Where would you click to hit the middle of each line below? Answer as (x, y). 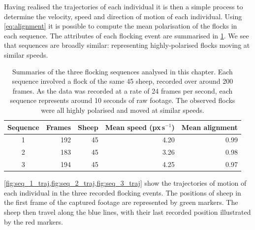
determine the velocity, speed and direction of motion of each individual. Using (123, 16)
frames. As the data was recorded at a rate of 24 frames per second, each (123, 90)
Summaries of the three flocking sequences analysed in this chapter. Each (122, 71)
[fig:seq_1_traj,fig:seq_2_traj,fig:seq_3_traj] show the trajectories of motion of (125, 183)
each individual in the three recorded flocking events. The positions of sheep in (123, 192)
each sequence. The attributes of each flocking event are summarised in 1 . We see (127, 35)
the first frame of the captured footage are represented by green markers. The (121, 202)
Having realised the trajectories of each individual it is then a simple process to (124, 6)
